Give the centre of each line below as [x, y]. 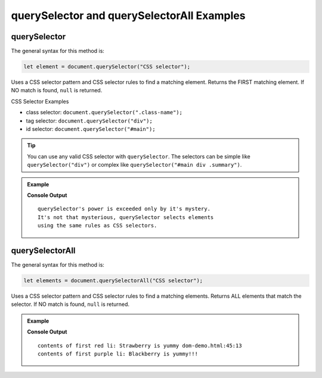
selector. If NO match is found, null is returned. [70, 304]
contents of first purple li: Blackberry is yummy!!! [118, 354]
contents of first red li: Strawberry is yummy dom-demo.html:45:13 [140, 346]
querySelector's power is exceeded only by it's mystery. [124, 209]
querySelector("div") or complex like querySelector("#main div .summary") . [134, 165]
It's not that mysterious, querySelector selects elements [126, 217]
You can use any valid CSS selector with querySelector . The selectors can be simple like [139, 156]
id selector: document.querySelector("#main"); [91, 129]
